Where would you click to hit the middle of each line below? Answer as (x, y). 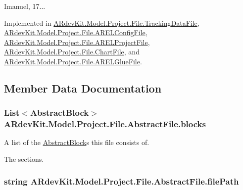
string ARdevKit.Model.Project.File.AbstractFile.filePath (121, 181)
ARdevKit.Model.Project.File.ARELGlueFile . (73, 61)
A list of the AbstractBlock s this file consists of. (77, 142)
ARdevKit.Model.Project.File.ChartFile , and (72, 52)
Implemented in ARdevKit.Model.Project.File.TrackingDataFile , (102, 23)
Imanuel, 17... (25, 6)
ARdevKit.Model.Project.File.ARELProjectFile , (77, 42)
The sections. (24, 159)
